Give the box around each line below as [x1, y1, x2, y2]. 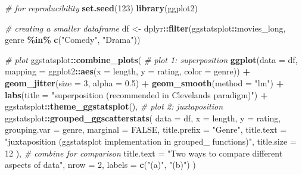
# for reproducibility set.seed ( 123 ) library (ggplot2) [5, 2, 198, 14]
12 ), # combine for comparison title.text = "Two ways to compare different [5, 146, 283, 159]
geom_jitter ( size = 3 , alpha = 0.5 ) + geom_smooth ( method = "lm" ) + [5, 76, 284, 89]
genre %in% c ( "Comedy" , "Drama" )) [5, 33, 141, 46]
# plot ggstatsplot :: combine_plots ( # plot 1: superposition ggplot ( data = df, [5, 53, 298, 65]
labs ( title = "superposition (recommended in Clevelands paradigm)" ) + [5, 88, 268, 101]
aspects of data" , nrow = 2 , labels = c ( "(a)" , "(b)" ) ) [5, 158, 196, 171]
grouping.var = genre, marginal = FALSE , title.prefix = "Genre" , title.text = [5, 123, 287, 136]
